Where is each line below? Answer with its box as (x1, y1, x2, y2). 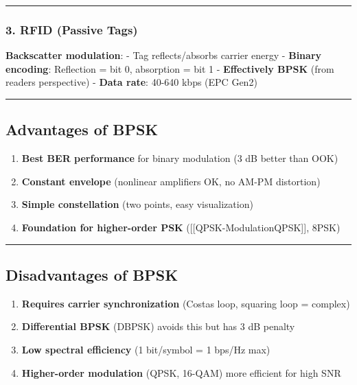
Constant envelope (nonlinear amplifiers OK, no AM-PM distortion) (21, 174, 321, 188)
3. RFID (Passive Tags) (5, 21, 138, 38)
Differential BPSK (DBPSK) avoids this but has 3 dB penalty (21, 319, 295, 334)
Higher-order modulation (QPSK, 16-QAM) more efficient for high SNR (21, 365, 341, 380)
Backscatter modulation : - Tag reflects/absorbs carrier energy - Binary (5, 48, 322, 62)
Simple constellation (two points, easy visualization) (21, 197, 253, 211)
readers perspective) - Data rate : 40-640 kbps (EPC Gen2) (5, 75, 257, 89)
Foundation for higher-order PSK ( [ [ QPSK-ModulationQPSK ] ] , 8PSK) (21, 220, 341, 234)
